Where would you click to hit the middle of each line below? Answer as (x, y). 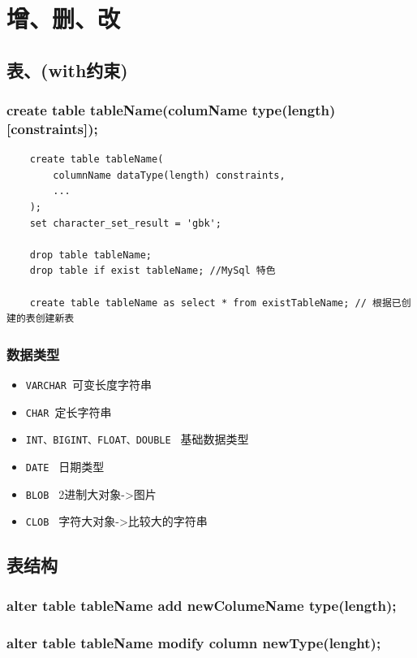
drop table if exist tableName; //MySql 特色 (153, 271)
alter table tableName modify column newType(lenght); (194, 642)
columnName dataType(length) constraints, (169, 175)
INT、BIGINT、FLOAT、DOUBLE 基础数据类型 (137, 439)
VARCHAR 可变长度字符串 (89, 385)
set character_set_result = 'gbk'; (125, 223)
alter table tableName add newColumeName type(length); (202, 605)
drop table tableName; (90, 255)
